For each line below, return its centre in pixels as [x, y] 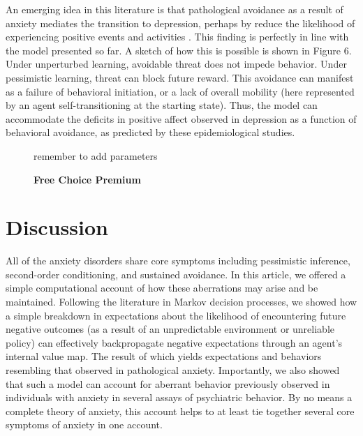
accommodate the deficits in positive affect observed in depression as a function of [181, 118]
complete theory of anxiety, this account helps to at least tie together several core [180, 411]
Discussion [57, 227]
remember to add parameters [96, 155]
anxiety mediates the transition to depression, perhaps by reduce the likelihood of [180, 23]
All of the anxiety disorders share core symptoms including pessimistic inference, [178, 261]
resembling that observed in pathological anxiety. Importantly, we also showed [173, 370]
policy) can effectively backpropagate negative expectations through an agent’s [174, 342]
